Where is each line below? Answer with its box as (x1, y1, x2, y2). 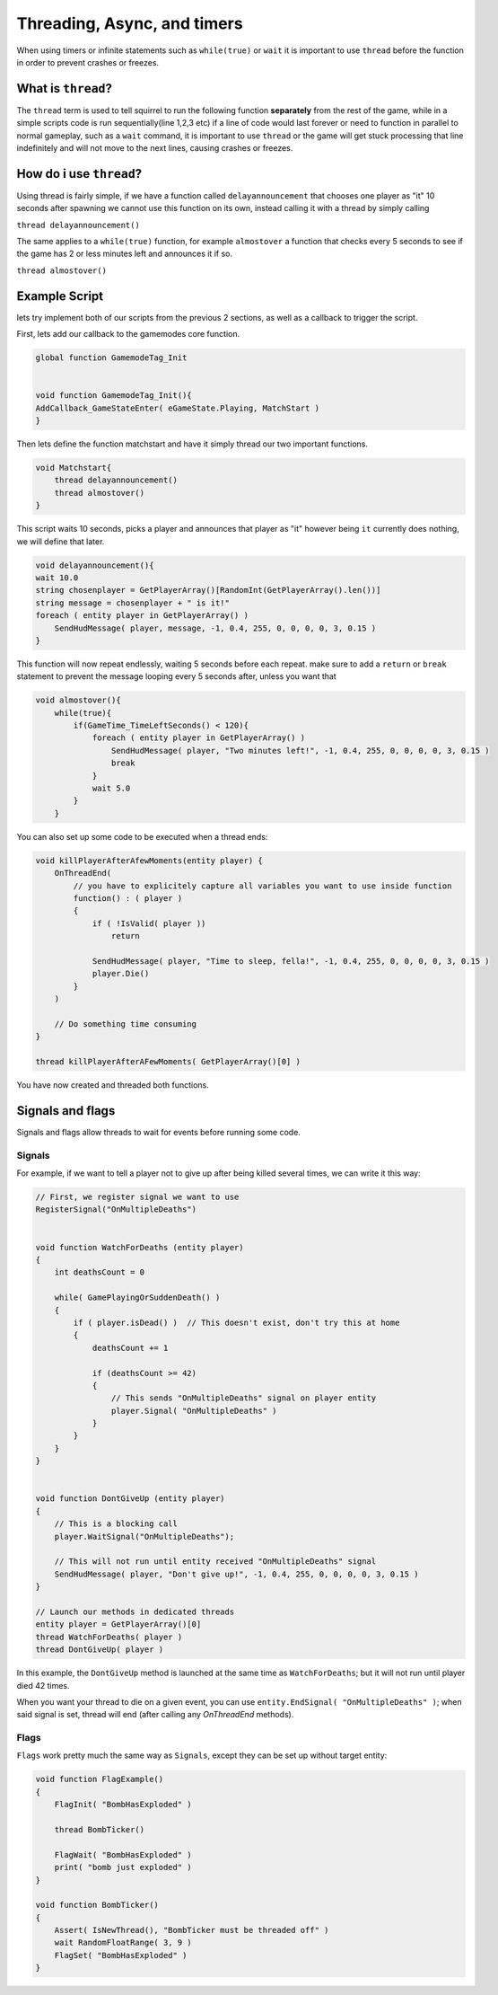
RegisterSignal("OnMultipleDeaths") (35, 1205, 197, 1214)
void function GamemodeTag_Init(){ (35, 391, 192, 401)
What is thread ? (16, 81, 112, 96)
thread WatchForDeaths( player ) (35, 1631, 183, 1642)
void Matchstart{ (35, 463, 112, 473)
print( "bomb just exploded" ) (54, 1862, 192, 1873)
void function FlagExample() (35, 1774, 164, 1785)
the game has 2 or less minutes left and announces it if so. (16, 248, 233, 260)
